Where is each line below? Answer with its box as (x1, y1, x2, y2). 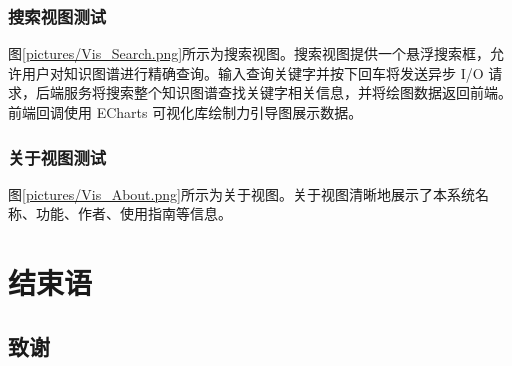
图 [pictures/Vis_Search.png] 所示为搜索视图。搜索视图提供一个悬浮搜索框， (8, 43, 491, 64)
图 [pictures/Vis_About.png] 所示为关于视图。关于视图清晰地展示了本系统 (8, 183, 475, 204)
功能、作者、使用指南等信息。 (35, 203, 232, 224)
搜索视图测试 (8, 3, 107, 28)
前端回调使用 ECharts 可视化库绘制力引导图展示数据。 (8, 102, 363, 122)
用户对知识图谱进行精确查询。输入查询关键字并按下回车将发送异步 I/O (21, 62, 484, 83)
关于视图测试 (8, 144, 107, 169)
